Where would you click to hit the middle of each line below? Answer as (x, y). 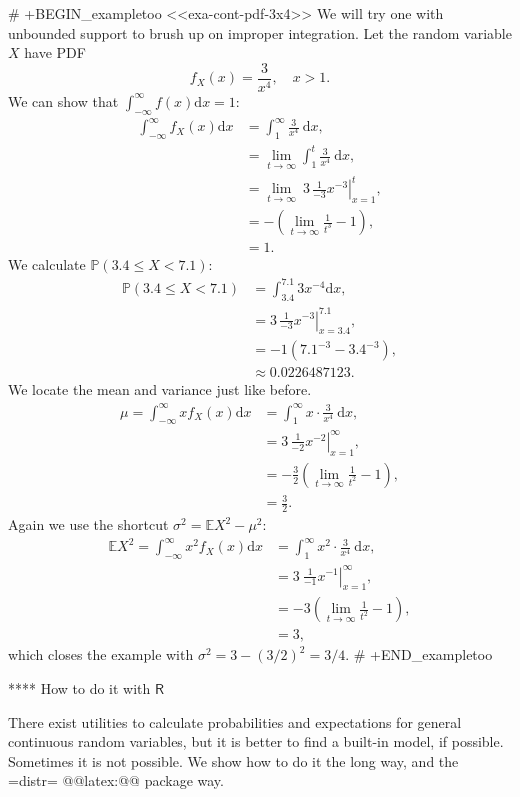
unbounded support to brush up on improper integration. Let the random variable (260, 32)
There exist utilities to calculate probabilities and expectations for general (235, 721)
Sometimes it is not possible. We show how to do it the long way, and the (233, 760)
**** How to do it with (79, 687)
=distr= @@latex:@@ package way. (116, 780)
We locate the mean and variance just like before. (160, 389)
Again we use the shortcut (88, 524)
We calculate (47, 264)
